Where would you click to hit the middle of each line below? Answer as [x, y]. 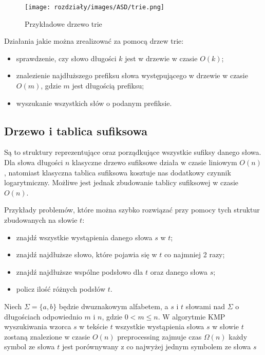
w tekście [93, 326]
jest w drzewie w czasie [161, 58]
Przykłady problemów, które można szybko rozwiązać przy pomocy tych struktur [132, 210]
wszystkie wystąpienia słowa [160, 326]
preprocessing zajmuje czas [159, 336]
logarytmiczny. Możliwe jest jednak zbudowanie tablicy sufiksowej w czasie [121, 182]
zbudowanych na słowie [41, 219]
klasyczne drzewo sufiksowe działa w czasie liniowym [155, 162]
